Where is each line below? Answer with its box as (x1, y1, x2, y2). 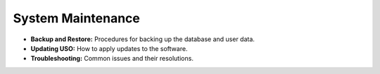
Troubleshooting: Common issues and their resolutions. (30, 54, 194, 63)
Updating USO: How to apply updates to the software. (30, 44, 188, 52)
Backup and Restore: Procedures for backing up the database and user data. (30, 35, 255, 43)
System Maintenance (13, 10, 141, 26)
